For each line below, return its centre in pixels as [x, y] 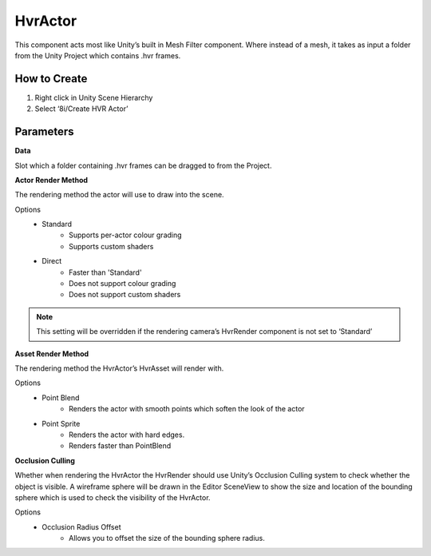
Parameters [44, 132]
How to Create [51, 79]
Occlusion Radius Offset [81, 526]
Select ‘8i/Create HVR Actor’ [81, 109]
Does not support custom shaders [125, 295]
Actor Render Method [51, 180]
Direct [52, 261]
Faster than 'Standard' [106, 272]
